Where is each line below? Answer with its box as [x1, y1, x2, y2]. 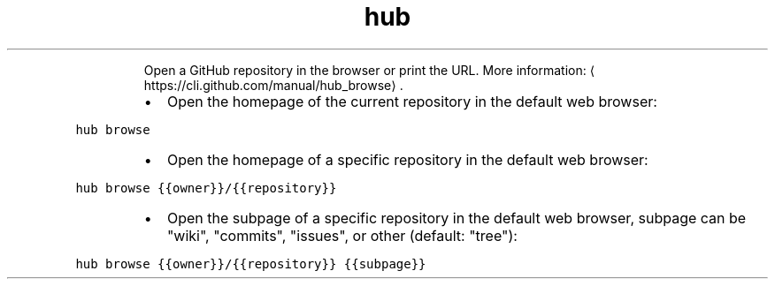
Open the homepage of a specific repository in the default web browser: [166, 150, 648, 169]
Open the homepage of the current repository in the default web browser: [166, 92, 657, 110]
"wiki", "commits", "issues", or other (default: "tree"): [166, 226, 518, 245]
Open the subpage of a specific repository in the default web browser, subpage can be [166, 208, 747, 227]
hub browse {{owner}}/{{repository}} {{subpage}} [75, 256, 426, 271]
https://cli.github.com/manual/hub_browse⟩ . [143, 77, 403, 93]
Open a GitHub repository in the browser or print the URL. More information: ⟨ [143, 62, 595, 78]
